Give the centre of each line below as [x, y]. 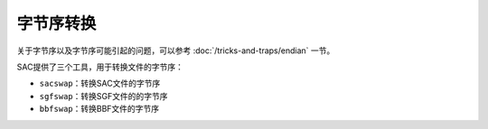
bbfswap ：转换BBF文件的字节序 [99, 109]
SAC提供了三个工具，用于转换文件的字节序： [100, 67]
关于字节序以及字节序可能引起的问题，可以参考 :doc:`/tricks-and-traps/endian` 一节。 [176, 51]
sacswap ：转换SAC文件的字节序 [100, 83]
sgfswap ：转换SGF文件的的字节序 [103, 96]
